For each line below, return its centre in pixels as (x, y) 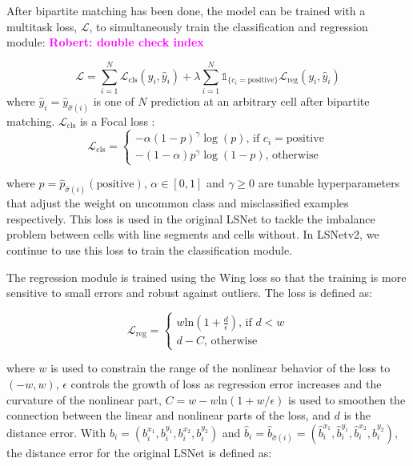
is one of (114, 100)
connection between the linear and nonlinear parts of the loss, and (168, 415)
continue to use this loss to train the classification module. (150, 250)
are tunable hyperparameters (329, 183)
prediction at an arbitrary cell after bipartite (260, 100)
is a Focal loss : (118, 121)
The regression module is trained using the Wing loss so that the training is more (206, 277)
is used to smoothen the (347, 399)
